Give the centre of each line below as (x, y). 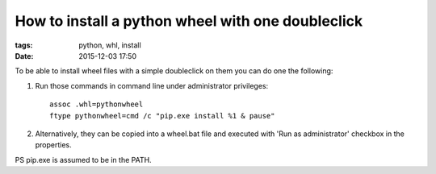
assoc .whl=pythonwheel (96, 104)
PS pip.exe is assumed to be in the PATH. (84, 159)
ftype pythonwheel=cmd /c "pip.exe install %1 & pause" (162, 116)
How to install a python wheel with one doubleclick (189, 21)
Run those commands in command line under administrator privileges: (152, 85)
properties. (53, 145)
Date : (24, 56)
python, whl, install (110, 45)
